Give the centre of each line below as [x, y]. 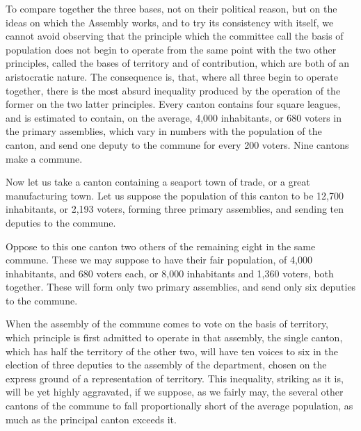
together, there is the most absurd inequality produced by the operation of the [173, 90]
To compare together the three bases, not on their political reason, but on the [171, 8]
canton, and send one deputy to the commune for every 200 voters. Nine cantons [177, 144]
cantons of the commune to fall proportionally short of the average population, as [179, 406]
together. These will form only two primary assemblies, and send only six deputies [181, 287]
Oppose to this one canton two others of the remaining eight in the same [161, 246]
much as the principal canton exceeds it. [91, 419]
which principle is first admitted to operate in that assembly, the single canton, [174, 338]
